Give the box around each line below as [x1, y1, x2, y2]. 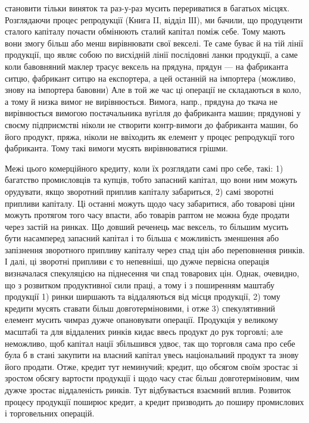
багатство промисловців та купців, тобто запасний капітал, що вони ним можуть [5, 173, 297, 186]
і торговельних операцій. [5, 407, 95, 419]
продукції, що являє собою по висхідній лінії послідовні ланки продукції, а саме [5, 48, 298, 61]
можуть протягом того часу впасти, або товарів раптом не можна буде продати [5, 209, 290, 221]
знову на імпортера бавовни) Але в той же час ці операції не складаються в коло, [5, 83, 301, 96]
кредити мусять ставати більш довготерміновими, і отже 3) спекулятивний [5, 301, 275, 314]
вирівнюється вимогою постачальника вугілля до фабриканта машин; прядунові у [5, 107, 301, 119]
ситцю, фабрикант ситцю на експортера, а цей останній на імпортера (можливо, [5, 71, 296, 84]
